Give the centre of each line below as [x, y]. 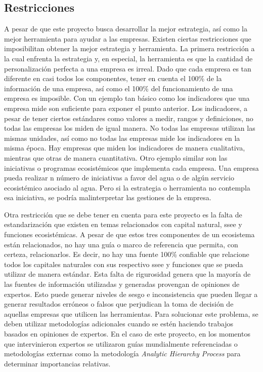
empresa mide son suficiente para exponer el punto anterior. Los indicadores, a [126, 108]
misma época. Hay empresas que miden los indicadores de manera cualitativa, [125, 148]
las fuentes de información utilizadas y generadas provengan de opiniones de [122, 284]
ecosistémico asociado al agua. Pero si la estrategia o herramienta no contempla [127, 187]
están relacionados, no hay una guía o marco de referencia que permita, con [121, 244]
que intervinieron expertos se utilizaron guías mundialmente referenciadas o [121, 343]
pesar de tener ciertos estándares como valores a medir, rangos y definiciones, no [129, 118]
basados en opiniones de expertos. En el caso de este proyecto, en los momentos [127, 334]
